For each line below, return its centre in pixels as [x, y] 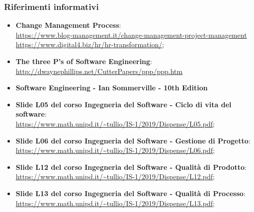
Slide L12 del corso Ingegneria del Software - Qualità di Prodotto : [131, 167]
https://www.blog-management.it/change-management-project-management [131, 35]
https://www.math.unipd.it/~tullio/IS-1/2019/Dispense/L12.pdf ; [115, 177]
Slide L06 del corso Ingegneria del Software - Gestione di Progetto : [133, 140]
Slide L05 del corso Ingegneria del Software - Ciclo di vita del [124, 104]
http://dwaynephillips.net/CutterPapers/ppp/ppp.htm [99, 71]
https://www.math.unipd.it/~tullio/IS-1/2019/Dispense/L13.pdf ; [115, 203]
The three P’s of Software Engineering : [84, 61]
